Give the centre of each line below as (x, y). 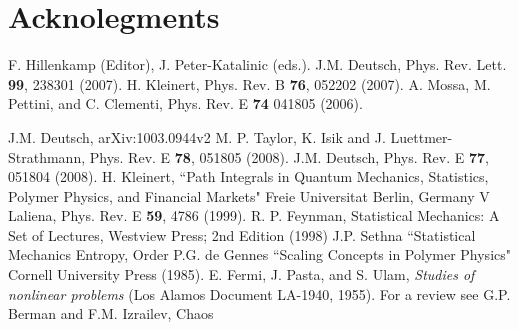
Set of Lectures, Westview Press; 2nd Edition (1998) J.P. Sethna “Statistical (242, 234)
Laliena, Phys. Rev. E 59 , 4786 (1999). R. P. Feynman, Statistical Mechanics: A (254, 215)
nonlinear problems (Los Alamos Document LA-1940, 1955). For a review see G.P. (259, 293)
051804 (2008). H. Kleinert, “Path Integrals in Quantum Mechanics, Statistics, (248, 176)
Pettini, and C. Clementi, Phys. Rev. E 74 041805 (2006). (185, 103)
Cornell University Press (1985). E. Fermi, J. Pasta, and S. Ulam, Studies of (241, 274)
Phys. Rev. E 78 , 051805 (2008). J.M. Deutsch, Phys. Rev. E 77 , (289, 156)
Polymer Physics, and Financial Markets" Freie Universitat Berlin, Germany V (249, 195)
